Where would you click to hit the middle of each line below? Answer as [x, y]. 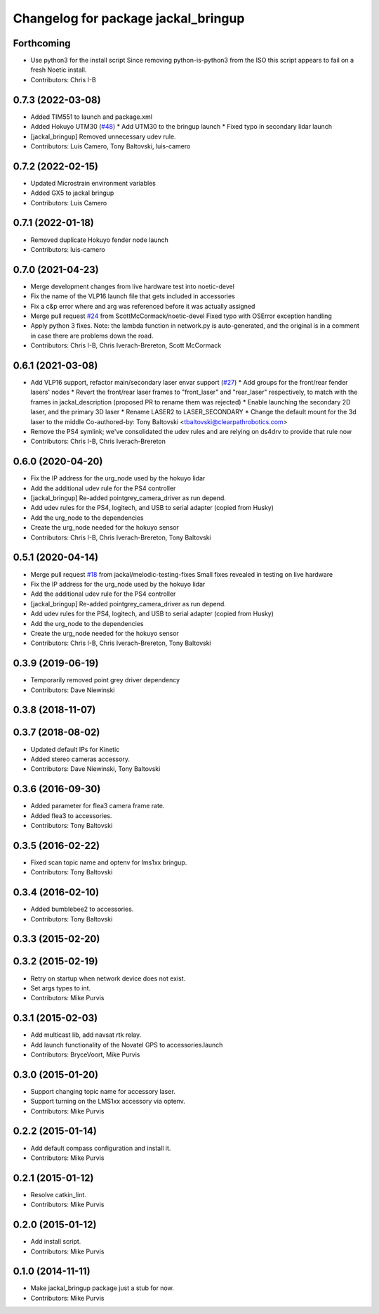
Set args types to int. [61, 988]
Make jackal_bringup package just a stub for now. [102, 1288]
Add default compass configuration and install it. [101, 1148]
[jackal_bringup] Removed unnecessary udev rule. [103, 136]
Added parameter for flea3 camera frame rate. [98, 806]
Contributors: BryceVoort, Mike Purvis [85, 1054]
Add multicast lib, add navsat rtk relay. [86, 1035]
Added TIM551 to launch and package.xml [91, 117]
